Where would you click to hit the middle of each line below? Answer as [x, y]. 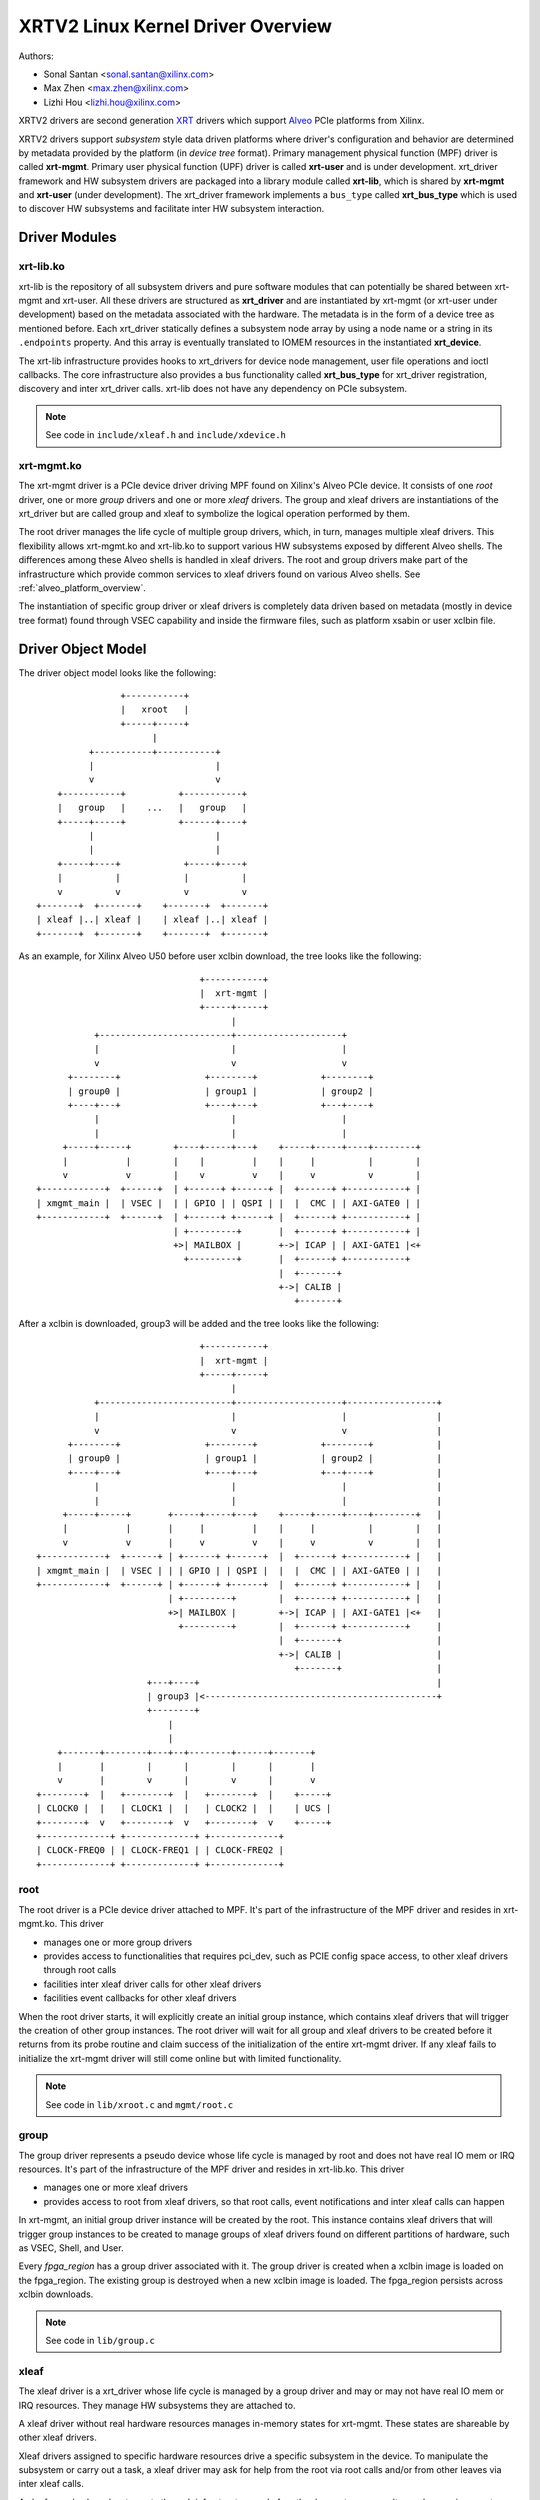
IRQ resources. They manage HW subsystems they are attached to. [157, 2405]
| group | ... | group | [152, 808]
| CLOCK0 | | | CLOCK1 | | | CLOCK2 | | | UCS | [184, 1808]
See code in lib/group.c [100, 2340]
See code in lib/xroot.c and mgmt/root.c [139, 2104]
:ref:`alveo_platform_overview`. [82, 588]
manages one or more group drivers [118, 1942]
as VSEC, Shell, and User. [71, 2248]
